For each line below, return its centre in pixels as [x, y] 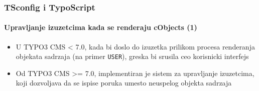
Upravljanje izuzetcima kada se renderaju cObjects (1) [101, 27]
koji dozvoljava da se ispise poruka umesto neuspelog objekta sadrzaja [124, 83]
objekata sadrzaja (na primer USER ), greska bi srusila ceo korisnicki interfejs [132, 56]
